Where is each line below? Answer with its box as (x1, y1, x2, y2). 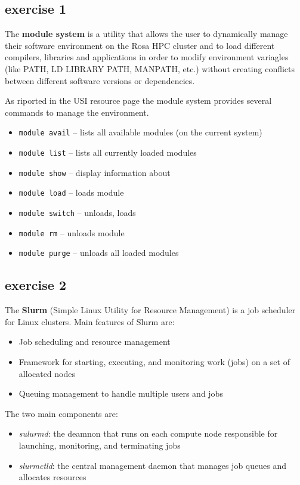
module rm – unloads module (18, 226, 125, 239)
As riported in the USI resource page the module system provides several (5, 94, 272, 107)
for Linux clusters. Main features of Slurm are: (5, 315, 175, 328)
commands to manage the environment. (5, 106, 149, 118)
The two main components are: (5, 407, 118, 419)
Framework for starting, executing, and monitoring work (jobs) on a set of (18, 355, 290, 367)
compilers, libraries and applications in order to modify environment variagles (5, 51, 289, 63)
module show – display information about (18, 166, 171, 178)
